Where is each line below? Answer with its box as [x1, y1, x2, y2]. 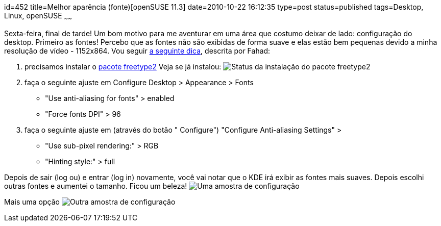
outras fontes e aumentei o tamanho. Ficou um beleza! [4, 181, 187, 190]
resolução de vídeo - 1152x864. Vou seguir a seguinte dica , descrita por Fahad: [4, 46, 271, 55]
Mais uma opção [4, 197, 60, 206]
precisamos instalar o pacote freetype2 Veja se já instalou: [24, 62, 222, 71]
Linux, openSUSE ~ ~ [4, 11, 72, 22]
